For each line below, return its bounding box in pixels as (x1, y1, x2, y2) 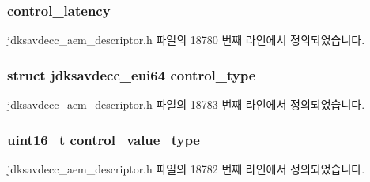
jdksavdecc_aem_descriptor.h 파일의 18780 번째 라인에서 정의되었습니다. (7, 32, 365, 48)
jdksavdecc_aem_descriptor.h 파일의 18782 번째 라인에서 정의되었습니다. (7, 160, 365, 176)
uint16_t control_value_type (7, 129, 200, 149)
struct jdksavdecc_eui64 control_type (7, 65, 256, 84)
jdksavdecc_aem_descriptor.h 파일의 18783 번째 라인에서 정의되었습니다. (7, 96, 365, 113)
